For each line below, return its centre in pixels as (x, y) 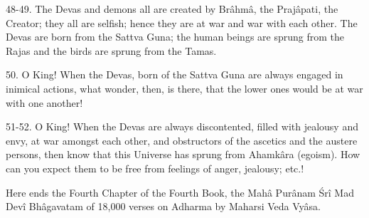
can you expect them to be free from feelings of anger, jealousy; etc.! (155, 168)
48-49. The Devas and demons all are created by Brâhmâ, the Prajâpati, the (172, 9)
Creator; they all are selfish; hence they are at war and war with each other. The (182, 22)
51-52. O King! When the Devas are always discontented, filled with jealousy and (182, 126)
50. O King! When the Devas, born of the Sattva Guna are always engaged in (175, 74)
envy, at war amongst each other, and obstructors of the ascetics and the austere (182, 140)
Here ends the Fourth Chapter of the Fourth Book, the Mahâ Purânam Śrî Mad (180, 192)
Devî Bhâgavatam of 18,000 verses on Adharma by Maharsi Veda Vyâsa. (163, 206)
